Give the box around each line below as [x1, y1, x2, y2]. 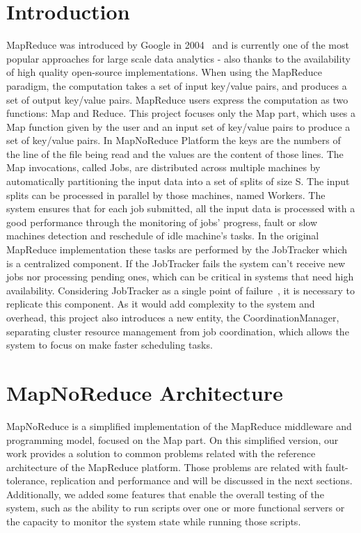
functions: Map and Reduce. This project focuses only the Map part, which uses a [6, 106, 356, 120]
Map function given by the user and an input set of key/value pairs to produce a [6, 119, 351, 134]
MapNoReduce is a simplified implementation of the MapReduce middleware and [6, 418, 352, 433]
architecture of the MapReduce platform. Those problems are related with [6, 459, 323, 474]
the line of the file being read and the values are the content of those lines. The [6, 146, 344, 161]
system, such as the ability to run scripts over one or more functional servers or [6, 500, 345, 515]
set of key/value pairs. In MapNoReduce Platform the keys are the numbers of [6, 133, 341, 148]
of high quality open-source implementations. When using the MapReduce [6, 65, 322, 79]
